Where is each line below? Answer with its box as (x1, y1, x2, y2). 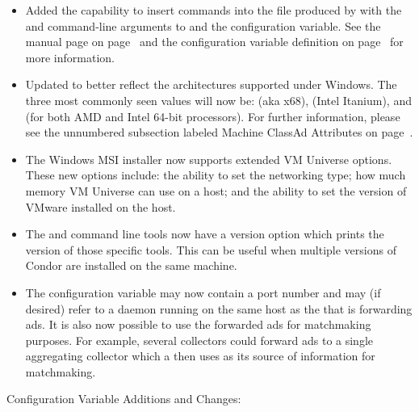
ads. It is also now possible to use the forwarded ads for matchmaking (25, 316, 371, 333)
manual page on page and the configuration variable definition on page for (25, 33, 404, 50)
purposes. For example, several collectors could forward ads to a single (25, 331, 374, 348)
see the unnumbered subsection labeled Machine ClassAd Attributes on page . (25, 124, 413, 141)
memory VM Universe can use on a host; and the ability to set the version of (25, 182, 407, 199)
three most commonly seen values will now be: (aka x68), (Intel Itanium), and (25, 91, 412, 108)
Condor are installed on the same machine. (25, 257, 237, 274)
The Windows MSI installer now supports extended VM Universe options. (25, 150, 392, 167)
